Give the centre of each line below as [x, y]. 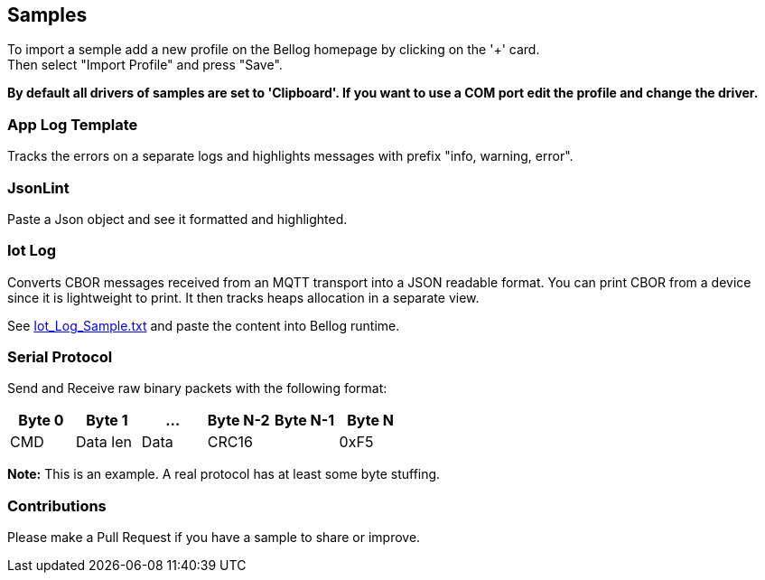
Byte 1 [107, 421]
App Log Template [73, 124]
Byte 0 [41, 421]
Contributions [57, 505]
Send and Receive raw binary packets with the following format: [197, 388]
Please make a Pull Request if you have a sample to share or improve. [214, 538]
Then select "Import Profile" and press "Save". [145, 65]
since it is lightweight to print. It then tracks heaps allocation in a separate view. [243, 297]
